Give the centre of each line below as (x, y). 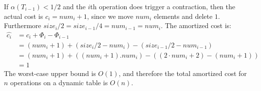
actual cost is (24, 16)
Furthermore (23, 25)
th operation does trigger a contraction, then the (163, 6)
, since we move (110, 16)
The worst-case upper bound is (50, 73)
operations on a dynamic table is (59, 83)
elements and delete (183, 16)
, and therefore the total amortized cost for (183, 73)
